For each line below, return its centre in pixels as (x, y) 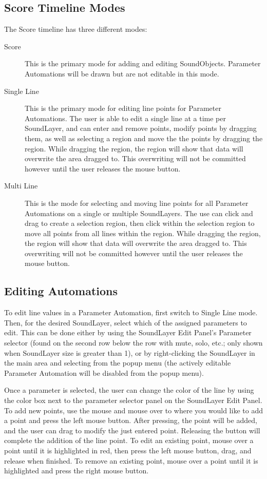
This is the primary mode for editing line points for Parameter (123, 108)
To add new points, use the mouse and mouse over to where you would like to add (133, 410)
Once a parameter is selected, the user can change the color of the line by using (129, 390)
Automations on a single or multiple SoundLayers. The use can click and (139, 213)
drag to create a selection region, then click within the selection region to (140, 223)
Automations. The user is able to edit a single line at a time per (125, 118)
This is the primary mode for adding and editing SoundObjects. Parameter (143, 63)
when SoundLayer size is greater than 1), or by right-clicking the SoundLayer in (130, 352)
